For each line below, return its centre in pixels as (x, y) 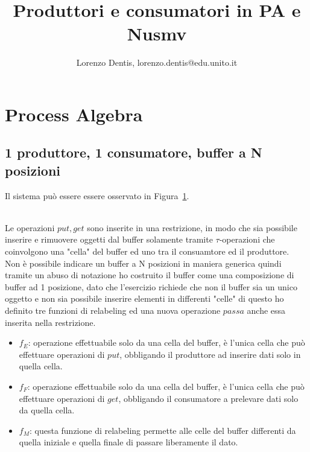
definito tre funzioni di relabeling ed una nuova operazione (113, 310)
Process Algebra (74, 114)
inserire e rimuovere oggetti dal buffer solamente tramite (109, 239)
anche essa (266, 310)
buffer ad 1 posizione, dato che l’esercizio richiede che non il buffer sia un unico (151, 286)
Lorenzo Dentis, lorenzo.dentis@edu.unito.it (157, 62)
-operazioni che (247, 239)
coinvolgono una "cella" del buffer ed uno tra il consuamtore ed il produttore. (147, 251)
